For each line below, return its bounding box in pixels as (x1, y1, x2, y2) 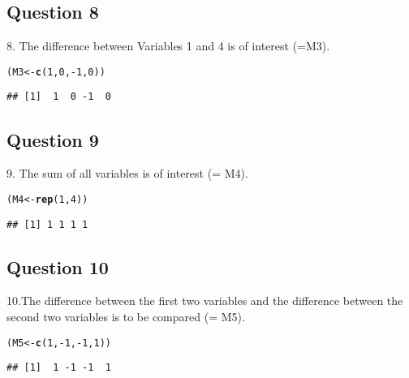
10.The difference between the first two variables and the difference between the (6, 292, 403, 309)
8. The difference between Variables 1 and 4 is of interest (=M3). (6, 37, 330, 54)
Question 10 (6, 254, 109, 279)
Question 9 (6, 127, 99, 152)
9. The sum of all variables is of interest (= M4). (6, 165, 248, 182)
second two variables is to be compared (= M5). (6, 308, 245, 325)
